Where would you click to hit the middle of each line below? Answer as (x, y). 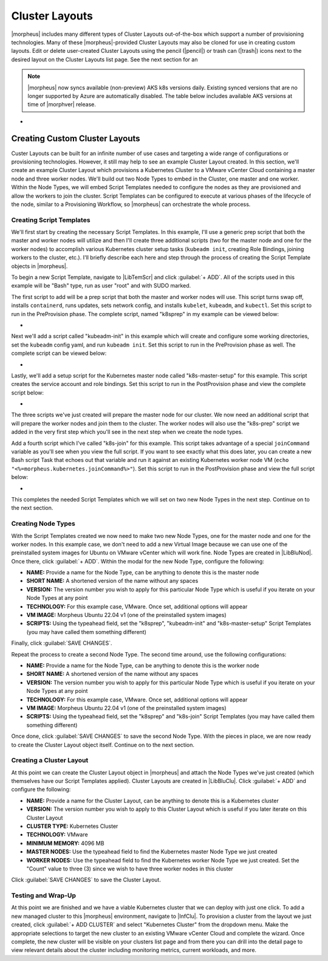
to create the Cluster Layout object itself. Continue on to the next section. (103, 745)
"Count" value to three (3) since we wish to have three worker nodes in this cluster (130, 869)
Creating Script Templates (51, 220)
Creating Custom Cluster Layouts (76, 139)
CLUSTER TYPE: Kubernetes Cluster (72, 826)
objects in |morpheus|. (39, 266)
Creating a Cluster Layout (50, 760)
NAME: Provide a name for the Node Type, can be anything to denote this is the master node (143, 573)
